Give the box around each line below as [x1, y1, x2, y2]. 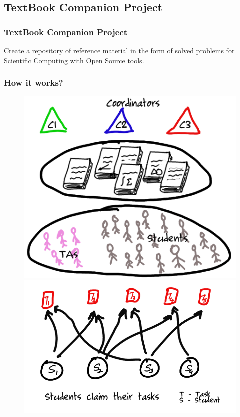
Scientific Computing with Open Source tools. [4, 55, 144, 65]
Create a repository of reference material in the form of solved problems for [4, 45, 235, 55]
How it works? [4, 76, 63, 89]
